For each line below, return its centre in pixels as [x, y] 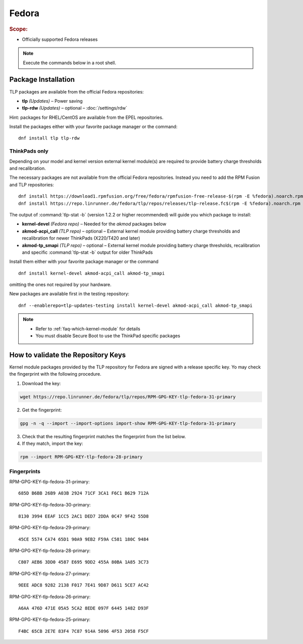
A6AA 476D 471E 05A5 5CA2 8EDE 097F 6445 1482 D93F [84, 608]
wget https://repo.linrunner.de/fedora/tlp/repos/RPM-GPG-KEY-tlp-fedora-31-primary [128, 397]
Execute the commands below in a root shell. [69, 63]
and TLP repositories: [32, 185]
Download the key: [41, 383]
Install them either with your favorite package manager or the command [84, 262]
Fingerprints [25, 472]
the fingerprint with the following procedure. [55, 374]
